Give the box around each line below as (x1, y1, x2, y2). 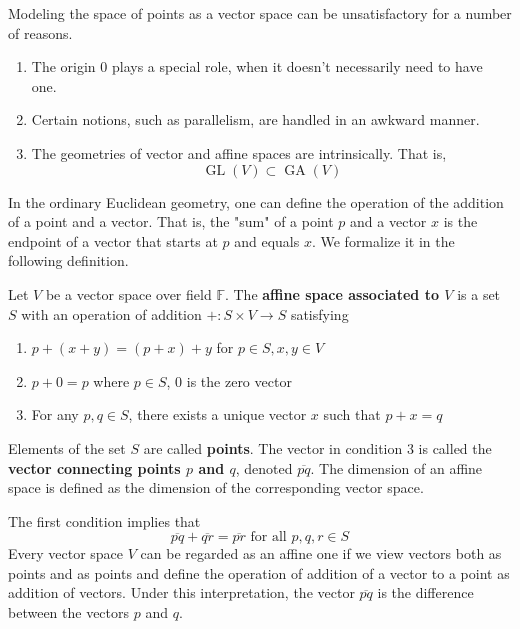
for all (250, 530, 287, 545)
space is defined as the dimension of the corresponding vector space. (8, 477, 424, 498)
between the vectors (8, 602, 130, 623)
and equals (234, 230, 300, 251)
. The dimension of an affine (310, 457, 483, 478)
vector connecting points (8, 457, 181, 478)
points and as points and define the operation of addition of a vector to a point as (8, 562, 510, 583)
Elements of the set (8, 437, 126, 458)
